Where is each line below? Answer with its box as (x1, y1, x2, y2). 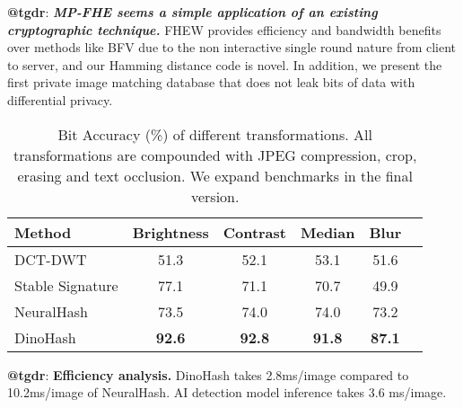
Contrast (223, 221, 286, 243)
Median (300, 221, 355, 243)
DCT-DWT (14, 248, 87, 270)
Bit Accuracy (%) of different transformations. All (57, 123, 372, 145)
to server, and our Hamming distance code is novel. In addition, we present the (7, 55, 442, 74)
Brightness (132, 221, 209, 243)
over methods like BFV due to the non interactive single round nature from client (7, 38, 457, 57)
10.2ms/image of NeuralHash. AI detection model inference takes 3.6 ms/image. (7, 383, 447, 402)
